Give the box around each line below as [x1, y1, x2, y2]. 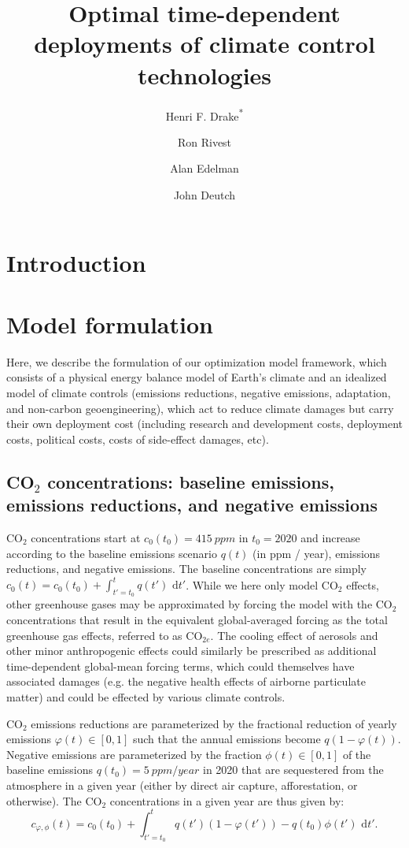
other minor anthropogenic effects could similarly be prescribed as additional [6, 642, 377, 659]
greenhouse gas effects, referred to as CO [6, 627, 203, 643]
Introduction [6, 246, 146, 278]
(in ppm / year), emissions [252, 545, 381, 561]
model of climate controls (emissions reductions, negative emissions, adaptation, [6, 385, 391, 401]
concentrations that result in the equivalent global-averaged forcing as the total [6, 612, 388, 628]
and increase [300, 530, 360, 545]
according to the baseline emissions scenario [6, 545, 217, 561]
